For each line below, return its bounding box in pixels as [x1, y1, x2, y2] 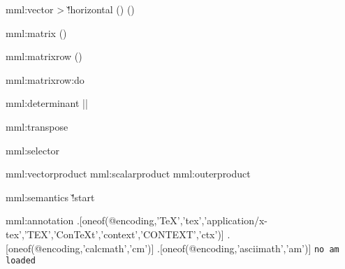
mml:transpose [6, 119, 68, 133]
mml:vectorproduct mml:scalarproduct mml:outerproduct [6, 166, 251, 181]
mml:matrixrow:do [6, 72, 85, 87]
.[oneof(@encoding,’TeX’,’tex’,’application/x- [76, 213, 267, 228]
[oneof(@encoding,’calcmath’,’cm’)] [6, 240, 154, 255]
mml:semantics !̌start [6, 189, 95, 204]
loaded [6, 256, 36, 266]
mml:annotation [6, 213, 74, 228]
